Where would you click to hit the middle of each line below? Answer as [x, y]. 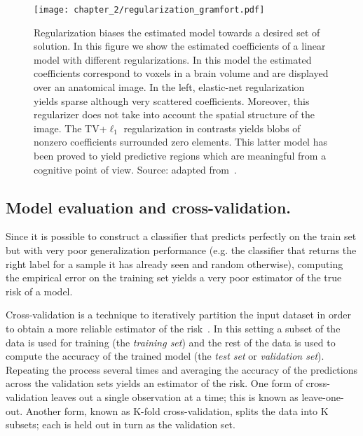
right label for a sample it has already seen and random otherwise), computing [174, 263]
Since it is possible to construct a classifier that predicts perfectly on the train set [181, 236]
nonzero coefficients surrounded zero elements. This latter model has [180, 142]
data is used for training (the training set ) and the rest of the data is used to [171, 342]
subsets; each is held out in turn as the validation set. [121, 424]
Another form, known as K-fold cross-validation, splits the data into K [177, 410]
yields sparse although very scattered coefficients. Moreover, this [172, 100]
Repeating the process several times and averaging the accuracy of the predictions [182, 369]
